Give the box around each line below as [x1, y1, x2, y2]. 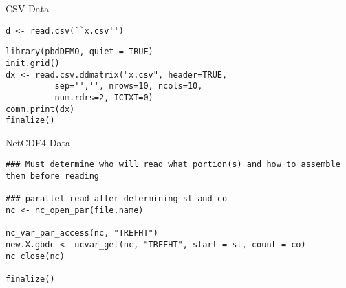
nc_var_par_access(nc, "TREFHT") [6, 228, 158, 239]
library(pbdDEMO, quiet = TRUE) [6, 47, 153, 57]
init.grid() [6, 58, 60, 68]
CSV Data [6, 1, 50, 15]
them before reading [6, 171, 100, 181]
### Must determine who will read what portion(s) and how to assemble [6, 159, 340, 170]
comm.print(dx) [6, 104, 75, 114]
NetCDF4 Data [6, 135, 70, 149]
